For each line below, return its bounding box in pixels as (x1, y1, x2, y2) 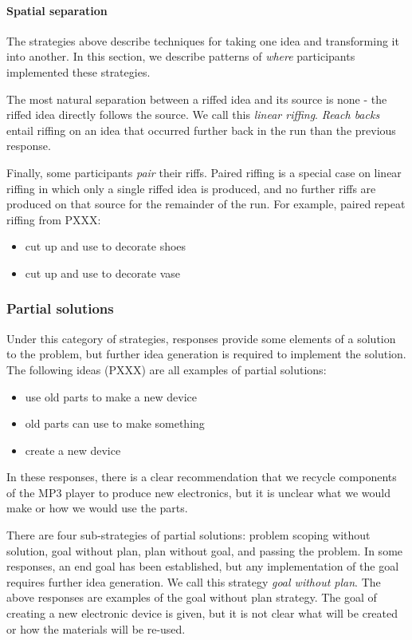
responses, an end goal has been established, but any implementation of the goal (6, 558, 399, 575)
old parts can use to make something (25, 415, 205, 432)
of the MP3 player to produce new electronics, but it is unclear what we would (6, 484, 390, 500)
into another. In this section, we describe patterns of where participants (6, 48, 355, 65)
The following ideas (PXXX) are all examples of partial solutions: (6, 361, 327, 377)
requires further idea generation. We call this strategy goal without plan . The (6, 573, 381, 590)
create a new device (25, 441, 121, 458)
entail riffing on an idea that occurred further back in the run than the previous (6, 121, 396, 138)
